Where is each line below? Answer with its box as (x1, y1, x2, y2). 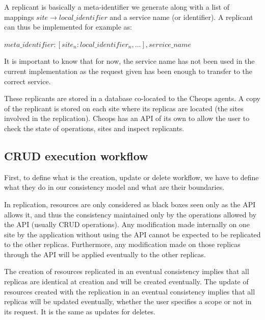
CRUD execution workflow (4, 147, 148, 163)
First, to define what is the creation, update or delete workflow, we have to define (4, 171, 259, 182)
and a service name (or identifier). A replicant (110, 11, 253, 22)
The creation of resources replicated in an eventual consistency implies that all (4, 266, 249, 277)
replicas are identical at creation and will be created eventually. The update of (4, 276, 249, 287)
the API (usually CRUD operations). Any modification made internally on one (4, 219, 250, 230)
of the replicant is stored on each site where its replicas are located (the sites (4, 103, 244, 113)
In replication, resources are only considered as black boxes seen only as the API (4, 199, 256, 209)
